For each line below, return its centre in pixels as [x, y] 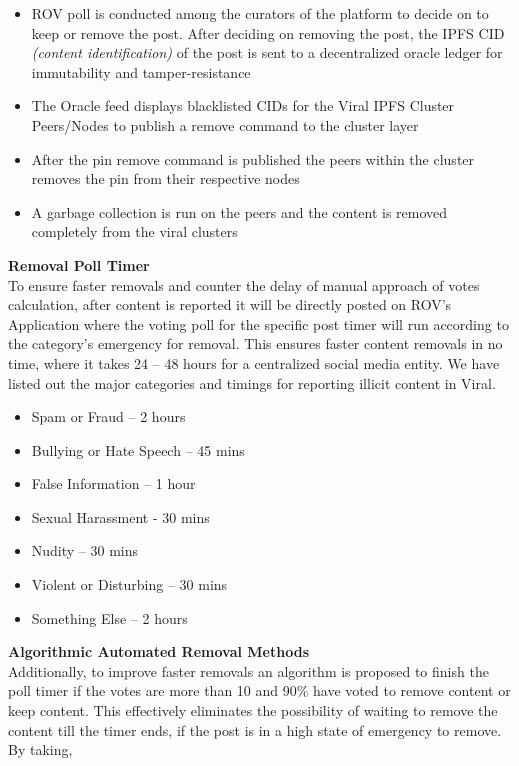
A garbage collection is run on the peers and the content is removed [239, 211]
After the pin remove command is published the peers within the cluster [253, 158]
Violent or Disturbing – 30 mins [129, 584]
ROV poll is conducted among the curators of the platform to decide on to [260, 13]
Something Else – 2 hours [109, 617]
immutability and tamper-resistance [141, 71]
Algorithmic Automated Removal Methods [158, 651]
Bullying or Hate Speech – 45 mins [138, 449]
